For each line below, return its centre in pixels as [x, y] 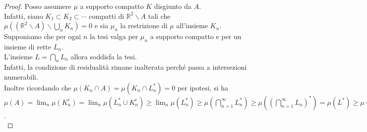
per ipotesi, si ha [203, 87]
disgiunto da [173, 6]
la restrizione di [144, 25]
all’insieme [192, 25]
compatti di [107, 16]
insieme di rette [28, 46]
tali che [159, 16]
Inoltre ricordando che [38, 87]
